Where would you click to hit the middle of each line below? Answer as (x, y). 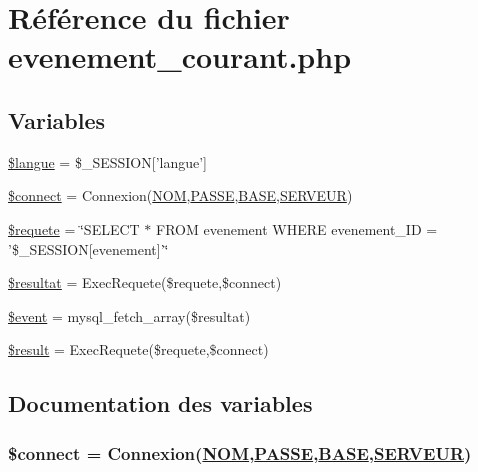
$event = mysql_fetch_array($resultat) (129, 315)
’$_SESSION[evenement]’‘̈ (88, 248)
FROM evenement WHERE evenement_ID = (297, 228)
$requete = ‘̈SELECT (74, 228)
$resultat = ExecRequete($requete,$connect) (145, 282)
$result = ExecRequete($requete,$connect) (138, 349)
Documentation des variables (160, 403)
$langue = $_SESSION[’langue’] (107, 161)
